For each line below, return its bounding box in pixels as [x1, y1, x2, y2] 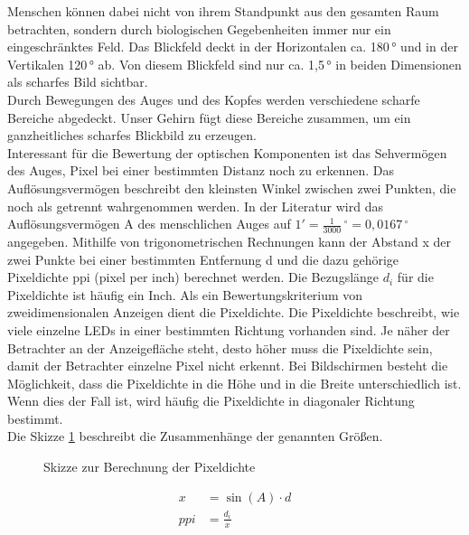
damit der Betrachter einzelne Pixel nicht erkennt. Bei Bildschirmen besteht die [7, 356, 448, 375]
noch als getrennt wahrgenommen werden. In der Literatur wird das [7, 196, 383, 215]
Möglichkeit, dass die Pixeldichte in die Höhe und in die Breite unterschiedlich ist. [7, 373, 462, 392]
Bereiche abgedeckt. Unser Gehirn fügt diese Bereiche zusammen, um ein [7, 108, 411, 127]
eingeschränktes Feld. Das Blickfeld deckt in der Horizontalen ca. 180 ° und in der [7, 37, 458, 56]
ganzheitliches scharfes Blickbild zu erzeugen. [7, 126, 257, 145]
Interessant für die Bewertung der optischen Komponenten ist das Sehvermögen [7, 143, 447, 162]
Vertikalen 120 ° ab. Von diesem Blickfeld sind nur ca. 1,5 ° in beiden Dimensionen [7, 54, 462, 73]
